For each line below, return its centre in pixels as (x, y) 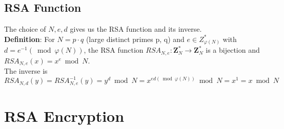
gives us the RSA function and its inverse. (136, 29)
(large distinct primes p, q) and (135, 39)
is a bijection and (233, 50)
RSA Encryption (64, 115)
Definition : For (29, 39)
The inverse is (26, 71)
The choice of (25, 29)
